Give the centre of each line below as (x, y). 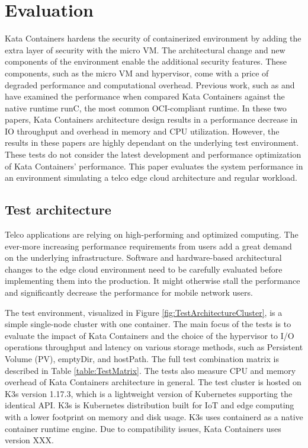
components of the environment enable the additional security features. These (146, 61)
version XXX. (29, 440)
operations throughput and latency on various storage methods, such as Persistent (154, 347)
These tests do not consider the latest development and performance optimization (153, 154)
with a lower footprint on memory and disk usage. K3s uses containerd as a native (154, 416)
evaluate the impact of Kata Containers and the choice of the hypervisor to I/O (150, 335)
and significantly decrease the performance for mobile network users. (129, 292)
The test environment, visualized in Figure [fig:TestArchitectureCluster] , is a (144, 312)
